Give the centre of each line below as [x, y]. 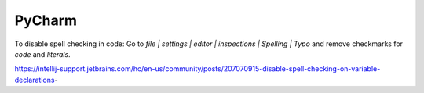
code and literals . [42, 54]
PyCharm [46, 20]
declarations [35, 80]
